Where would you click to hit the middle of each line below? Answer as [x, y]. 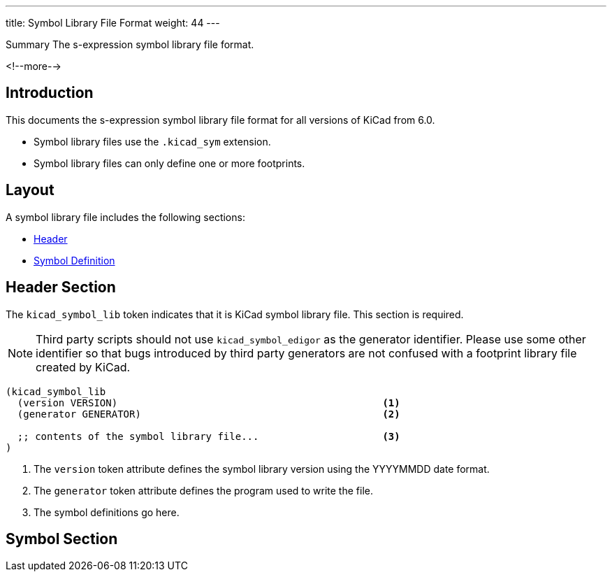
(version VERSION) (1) [209, 403]
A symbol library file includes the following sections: [125, 217]
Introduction [50, 93]
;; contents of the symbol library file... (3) [209, 436]
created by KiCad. [83, 367]
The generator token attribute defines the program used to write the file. [203, 490]
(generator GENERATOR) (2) [209, 414]
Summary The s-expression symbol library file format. [130, 44]
